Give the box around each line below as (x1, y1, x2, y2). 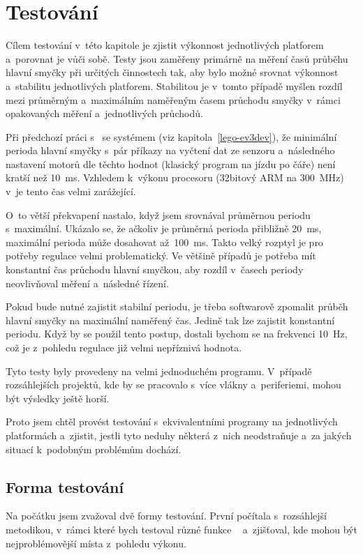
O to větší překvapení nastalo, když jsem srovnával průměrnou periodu (6, 207, 311, 222)
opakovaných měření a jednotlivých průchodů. (6, 106, 203, 121)
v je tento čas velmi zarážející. (6, 184, 136, 199)
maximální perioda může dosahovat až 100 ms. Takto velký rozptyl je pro (6, 234, 323, 249)
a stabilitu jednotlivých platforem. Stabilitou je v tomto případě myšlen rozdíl (6, 78, 343, 93)
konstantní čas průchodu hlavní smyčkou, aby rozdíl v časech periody (6, 262, 304, 277)
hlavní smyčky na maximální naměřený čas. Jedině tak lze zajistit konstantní (6, 312, 335, 327)
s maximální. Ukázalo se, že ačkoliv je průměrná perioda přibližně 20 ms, (6, 221, 322, 236)
